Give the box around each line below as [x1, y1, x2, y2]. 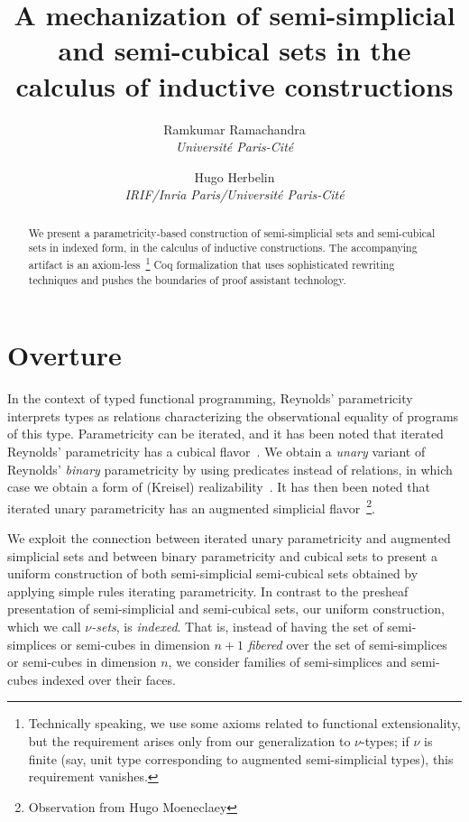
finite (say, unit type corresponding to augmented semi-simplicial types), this [28, 749, 454, 768]
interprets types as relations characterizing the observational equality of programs [7, 406, 459, 425]
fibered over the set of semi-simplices [247, 634, 447, 653]
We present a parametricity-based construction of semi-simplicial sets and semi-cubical [28, 225, 436, 240]
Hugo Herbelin [194, 167, 275, 186]
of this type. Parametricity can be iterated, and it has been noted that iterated [7, 424, 444, 443]
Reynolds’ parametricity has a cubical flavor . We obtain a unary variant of [7, 441, 426, 460]
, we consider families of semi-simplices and [168, 652, 408, 671]
